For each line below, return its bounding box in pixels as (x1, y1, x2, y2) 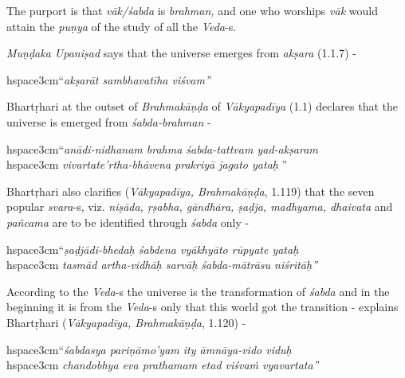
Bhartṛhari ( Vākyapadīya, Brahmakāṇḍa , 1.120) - (6, 314, 246, 330)
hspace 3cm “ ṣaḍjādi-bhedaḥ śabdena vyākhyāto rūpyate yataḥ (6, 240, 299, 257)
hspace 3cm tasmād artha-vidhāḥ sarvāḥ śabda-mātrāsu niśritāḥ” (6, 256, 318, 273)
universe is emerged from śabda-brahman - (6, 113, 211, 130)
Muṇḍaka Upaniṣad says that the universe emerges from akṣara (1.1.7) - (6, 45, 356, 61)
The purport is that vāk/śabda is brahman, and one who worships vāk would (6, 2, 378, 18)
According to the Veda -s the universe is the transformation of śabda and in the (6, 283, 390, 299)
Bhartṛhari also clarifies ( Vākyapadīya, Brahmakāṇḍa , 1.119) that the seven (6, 182, 375, 199)
